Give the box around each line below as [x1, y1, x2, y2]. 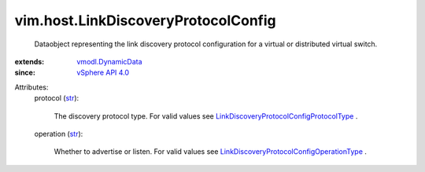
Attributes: [14, 82, 49, 92]
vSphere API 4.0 [76, 68, 130, 78]
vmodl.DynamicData [76, 57, 142, 66]
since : [14, 68, 35, 78]
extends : [14, 57, 45, 66]
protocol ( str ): [34, 93, 79, 103]
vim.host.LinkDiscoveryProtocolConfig [14, 12, 277, 29]
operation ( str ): [34, 129, 83, 138]
